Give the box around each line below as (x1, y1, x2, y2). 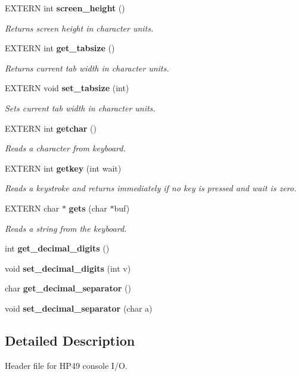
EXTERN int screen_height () (5, 2, 125, 14)
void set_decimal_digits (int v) (5, 262, 131, 274)
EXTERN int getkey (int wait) (5, 161, 122, 174)
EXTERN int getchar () (5, 122, 97, 134)
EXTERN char (5, 201, 60, 214)
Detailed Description (5, 331, 135, 349)
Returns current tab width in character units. (5, 61, 169, 74)
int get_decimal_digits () (5, 242, 110, 254)
